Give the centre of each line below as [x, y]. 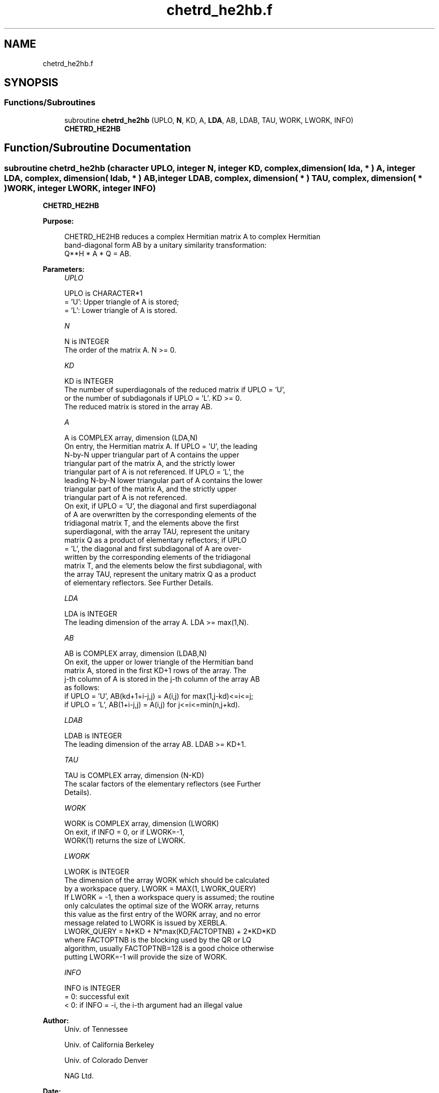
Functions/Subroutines [50, 103]
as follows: [82, 688]
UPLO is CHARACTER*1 [103, 293]
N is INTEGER [87, 342]
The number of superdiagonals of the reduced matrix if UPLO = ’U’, [175, 390]
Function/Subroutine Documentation [98, 148]
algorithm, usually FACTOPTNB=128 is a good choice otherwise [169, 949]
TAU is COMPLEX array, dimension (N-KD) [134, 775]
